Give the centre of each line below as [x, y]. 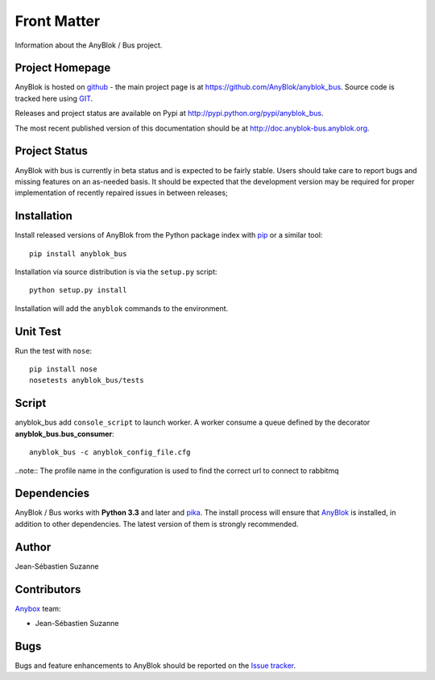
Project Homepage [63, 68]
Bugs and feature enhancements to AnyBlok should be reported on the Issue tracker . [155, 665]
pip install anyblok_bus [78, 253]
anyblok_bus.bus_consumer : [64, 433]
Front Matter [58, 21]
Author [33, 547]
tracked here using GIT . [54, 98]
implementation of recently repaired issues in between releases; [122, 193]
